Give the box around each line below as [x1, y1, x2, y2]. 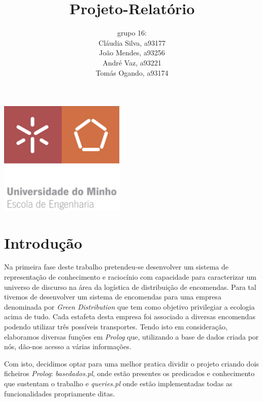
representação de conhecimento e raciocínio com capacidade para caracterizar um [4, 272, 256, 282]
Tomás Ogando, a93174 [95, 67, 169, 78]
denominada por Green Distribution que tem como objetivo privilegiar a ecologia [4, 301, 255, 312]
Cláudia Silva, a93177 [98, 37, 166, 48]
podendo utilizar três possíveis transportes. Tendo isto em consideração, [4, 321, 227, 331]
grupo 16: [117, 27, 147, 38]
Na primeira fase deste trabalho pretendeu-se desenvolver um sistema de [4, 261, 228, 272]
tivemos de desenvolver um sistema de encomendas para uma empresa [4, 291, 221, 302]
